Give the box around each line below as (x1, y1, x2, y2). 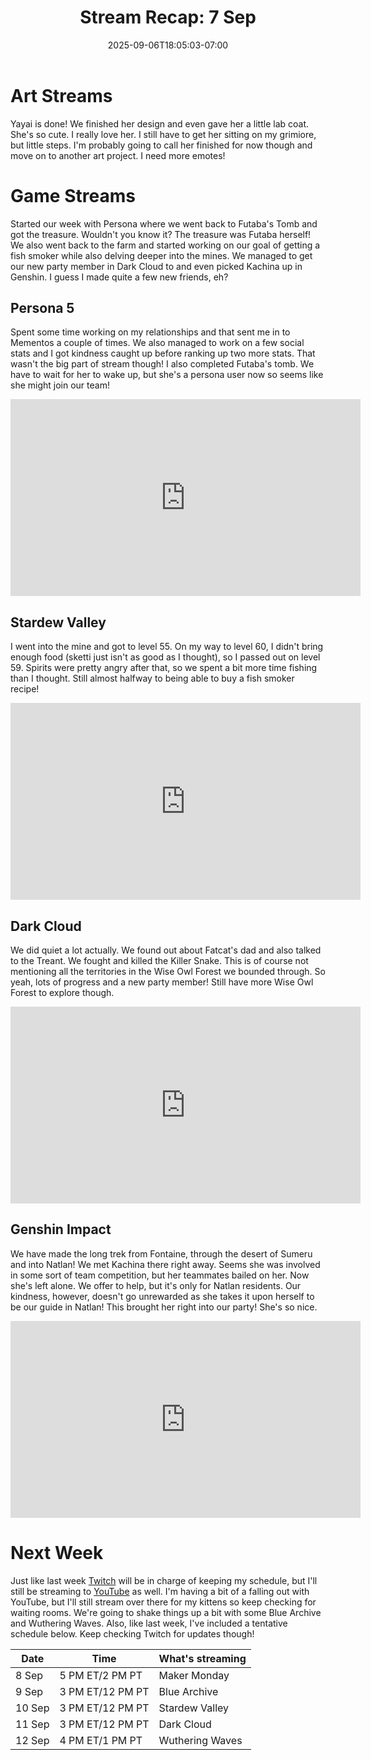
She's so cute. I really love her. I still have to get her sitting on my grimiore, (10, 128, 317, 140)
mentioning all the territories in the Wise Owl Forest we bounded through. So (10, 966, 326, 978)
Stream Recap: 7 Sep (79, 6, 257, 29)
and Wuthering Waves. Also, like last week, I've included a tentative (10, 1617, 288, 1629)
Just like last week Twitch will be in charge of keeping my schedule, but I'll (10, 1574, 318, 1586)
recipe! (10, 683, 40, 695)
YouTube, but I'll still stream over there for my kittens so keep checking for (10, 1596, 317, 1608)
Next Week (10, 1542, 104, 1565)
